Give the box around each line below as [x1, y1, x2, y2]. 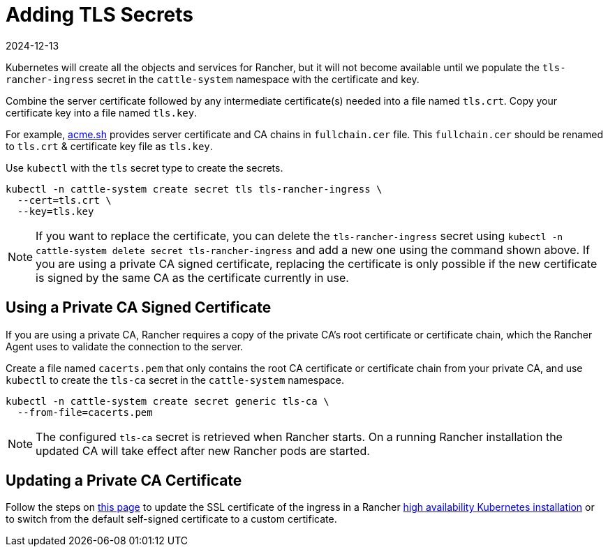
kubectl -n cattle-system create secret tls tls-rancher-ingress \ [6, 183, 383, 195]
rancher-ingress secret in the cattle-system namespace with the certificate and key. [6, 73, 420, 85]
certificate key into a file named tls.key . [6, 106, 198, 119]
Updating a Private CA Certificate [6, 472, 242, 490]
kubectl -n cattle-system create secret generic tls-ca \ [6, 395, 329, 407]
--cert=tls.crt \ [17, 194, 112, 206]
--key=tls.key [17, 205, 94, 217]
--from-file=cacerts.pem [17, 406, 153, 418]
